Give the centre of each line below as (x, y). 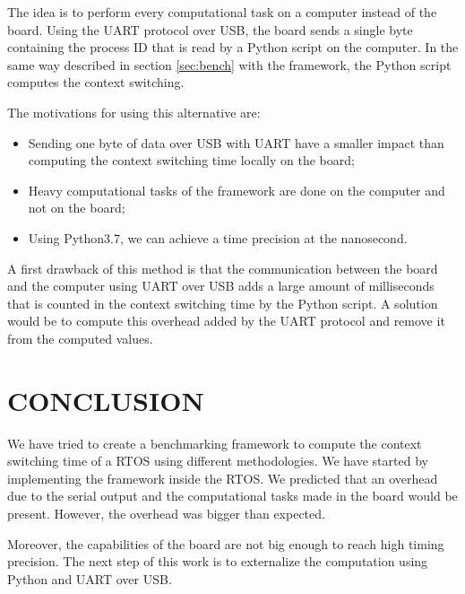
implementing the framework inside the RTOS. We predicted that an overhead (223, 478)
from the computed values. (80, 338)
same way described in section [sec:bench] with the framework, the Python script (229, 64)
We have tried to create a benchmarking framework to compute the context (215, 443)
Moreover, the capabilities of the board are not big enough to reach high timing (226, 543)
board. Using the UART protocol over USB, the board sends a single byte (210, 29)
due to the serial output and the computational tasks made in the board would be (232, 496)
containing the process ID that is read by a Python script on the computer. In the (233, 47)
